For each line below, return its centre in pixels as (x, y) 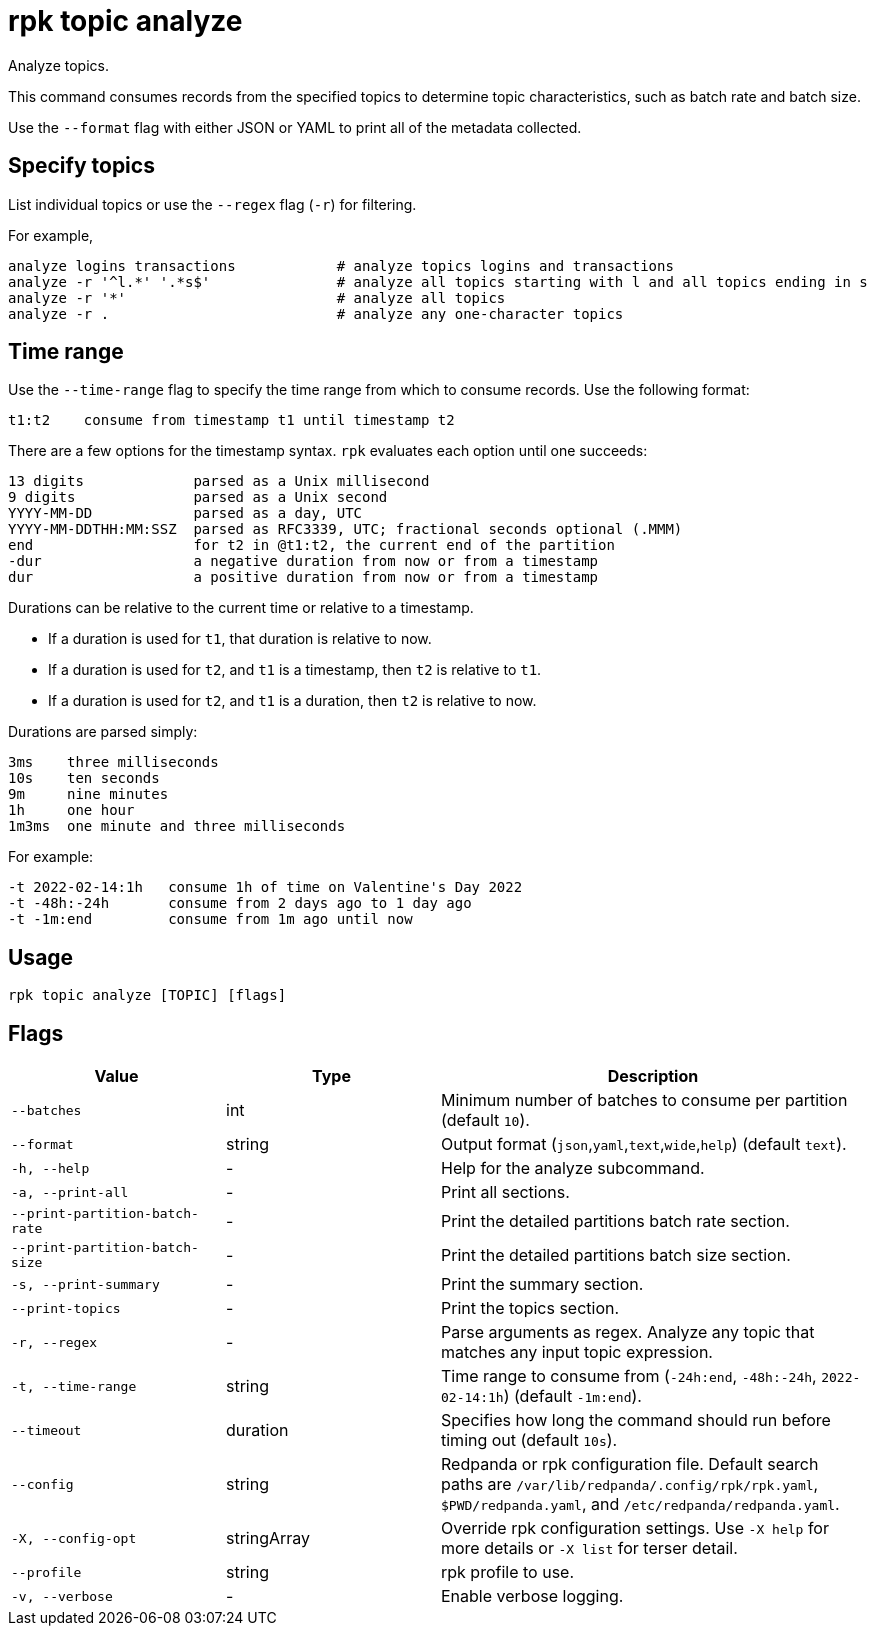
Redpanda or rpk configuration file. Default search (630, 1464)
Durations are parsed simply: (103, 732)
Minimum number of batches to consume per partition (644, 1100)
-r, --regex (54, 1342)
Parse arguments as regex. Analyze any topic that (628, 1332)
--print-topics (66, 1308)
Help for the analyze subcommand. (573, 1168)
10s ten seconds (84, 778)
